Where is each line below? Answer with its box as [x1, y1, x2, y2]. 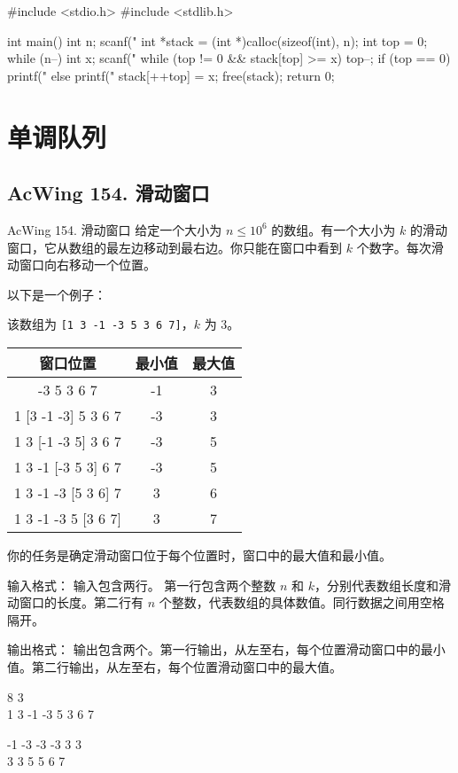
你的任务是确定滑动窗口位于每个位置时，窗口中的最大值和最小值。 [7, 545, 392, 564]
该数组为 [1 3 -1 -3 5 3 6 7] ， [7, 315, 194, 333]
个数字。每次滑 [356, 238, 444, 256]
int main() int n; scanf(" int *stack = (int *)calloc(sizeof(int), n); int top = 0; [7, 31, 428, 50]
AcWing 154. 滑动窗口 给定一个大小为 [7, 220, 222, 238]
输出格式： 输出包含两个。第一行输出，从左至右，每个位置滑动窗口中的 [7, 640, 421, 659]
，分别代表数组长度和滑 [314, 575, 452, 594]
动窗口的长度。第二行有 [7, 593, 144, 612]
